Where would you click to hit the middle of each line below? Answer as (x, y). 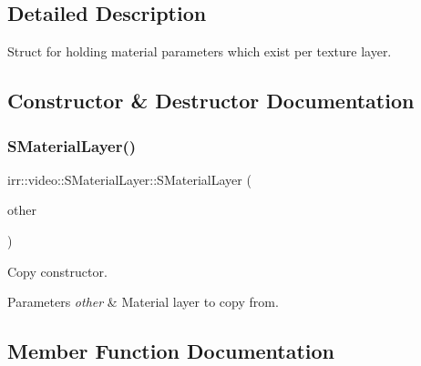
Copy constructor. (57, 271)
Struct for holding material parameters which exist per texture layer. (200, 51)
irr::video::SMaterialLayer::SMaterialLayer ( (129, 179)
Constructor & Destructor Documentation (211, 101)
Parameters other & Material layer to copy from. (143, 302)
